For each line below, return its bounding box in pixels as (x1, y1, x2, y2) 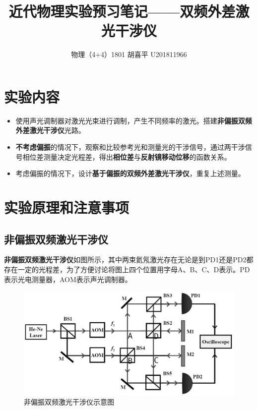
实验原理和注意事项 (4, 197, 129, 217)
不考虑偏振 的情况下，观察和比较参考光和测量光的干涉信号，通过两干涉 (15, 142, 245, 152)
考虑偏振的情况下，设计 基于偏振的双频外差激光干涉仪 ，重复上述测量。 (15, 168, 245, 178)
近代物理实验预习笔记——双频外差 (8, 1, 236, 21)
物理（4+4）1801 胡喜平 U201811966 (71, 49, 187, 59)
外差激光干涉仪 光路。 (15, 125, 85, 135)
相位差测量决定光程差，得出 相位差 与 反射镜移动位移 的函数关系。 (22, 151, 231, 162)
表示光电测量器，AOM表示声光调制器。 (4, 274, 132, 284)
